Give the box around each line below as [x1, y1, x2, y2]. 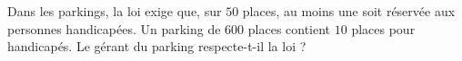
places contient [247, 19, 331, 38]
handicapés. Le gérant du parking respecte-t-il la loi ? [7, 37, 306, 56]
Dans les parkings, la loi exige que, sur [7, 2, 222, 20]
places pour [351, 19, 416, 38]
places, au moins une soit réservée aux [242, 2, 456, 20]
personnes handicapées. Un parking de [7, 19, 221, 38]
